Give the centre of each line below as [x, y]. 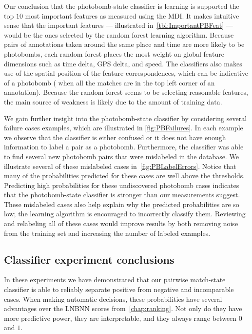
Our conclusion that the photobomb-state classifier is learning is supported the [122, 6]
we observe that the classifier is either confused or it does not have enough [115, 137]
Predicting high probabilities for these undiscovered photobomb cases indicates [122, 185]
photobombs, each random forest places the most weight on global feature [114, 53]
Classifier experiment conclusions [89, 259]
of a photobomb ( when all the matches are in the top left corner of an [109, 82]
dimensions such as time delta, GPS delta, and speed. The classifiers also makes [123, 63]
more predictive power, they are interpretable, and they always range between [120, 318]
